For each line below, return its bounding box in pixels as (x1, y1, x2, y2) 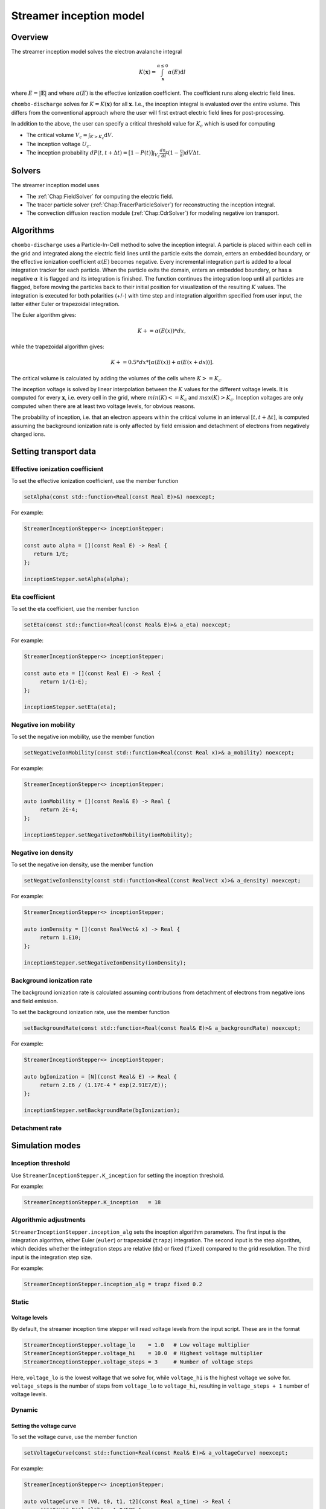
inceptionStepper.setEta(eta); (24, 704, 117, 710)
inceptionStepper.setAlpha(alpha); (24, 576, 129, 582)
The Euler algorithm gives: (11, 311, 77, 319)
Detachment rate (11, 1123, 62, 1132)
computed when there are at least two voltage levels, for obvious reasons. (11, 402, 196, 410)
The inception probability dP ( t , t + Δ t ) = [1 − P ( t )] (26, 148, 153, 156)
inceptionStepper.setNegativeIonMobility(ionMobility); (24, 832, 193, 838)
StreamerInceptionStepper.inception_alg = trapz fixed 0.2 (24, 1281, 202, 1288)
